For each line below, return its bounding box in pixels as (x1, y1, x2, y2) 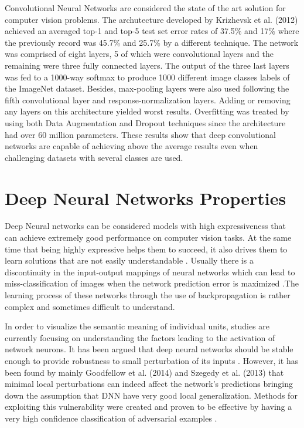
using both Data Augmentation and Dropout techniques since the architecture (5, 116, 286, 129)
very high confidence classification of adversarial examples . (5, 412, 217, 424)
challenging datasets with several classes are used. (5, 151, 183, 163)
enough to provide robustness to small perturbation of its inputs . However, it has (5, 354, 299, 366)
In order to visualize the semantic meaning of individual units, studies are (5, 320, 270, 332)
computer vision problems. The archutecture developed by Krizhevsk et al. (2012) (5, 13, 298, 25)
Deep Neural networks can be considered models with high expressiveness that (5, 220, 286, 232)
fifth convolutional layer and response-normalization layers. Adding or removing (5, 93, 291, 106)
